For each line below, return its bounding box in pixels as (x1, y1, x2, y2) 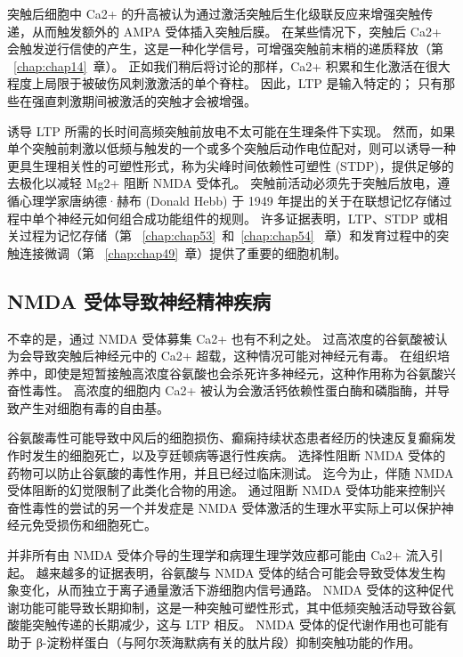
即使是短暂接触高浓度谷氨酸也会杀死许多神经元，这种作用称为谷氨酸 (44, 363, 443, 382)
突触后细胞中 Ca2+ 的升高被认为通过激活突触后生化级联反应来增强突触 (7, 4, 421, 22)
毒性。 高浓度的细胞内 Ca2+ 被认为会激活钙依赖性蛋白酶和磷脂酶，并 (31, 381, 437, 400)
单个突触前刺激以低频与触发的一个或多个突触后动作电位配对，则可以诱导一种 (7, 139, 456, 158)
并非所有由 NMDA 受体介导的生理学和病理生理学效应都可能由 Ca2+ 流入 (7, 546, 431, 564)
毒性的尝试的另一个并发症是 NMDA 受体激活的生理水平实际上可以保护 (31, 498, 442, 516)
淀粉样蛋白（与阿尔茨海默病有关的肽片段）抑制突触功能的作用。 (46, 633, 421, 652)
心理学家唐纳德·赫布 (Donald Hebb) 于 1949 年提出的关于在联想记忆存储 (19, 191, 440, 209)
